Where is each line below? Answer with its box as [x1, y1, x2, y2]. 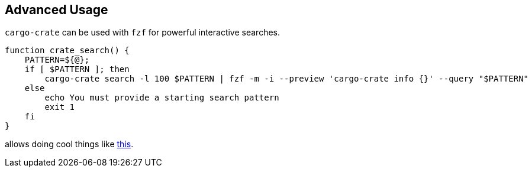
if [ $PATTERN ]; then [24, 64, 130, 74]
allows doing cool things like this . [5, 139, 134, 150]
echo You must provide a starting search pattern [44, 93, 279, 103]
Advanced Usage [5, 2, 108, 17]
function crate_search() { [5, 46, 130, 56]
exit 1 [44, 102, 75, 112]
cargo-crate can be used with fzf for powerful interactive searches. [5, 27, 280, 38]
